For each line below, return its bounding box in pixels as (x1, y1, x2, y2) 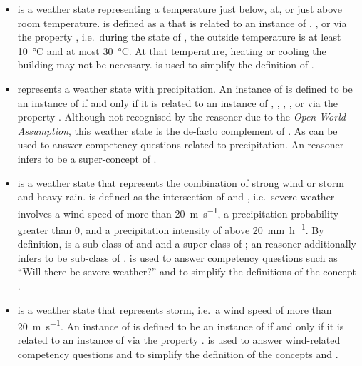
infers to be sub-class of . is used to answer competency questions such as (17, 250, 338, 265)
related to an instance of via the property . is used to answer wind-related (17, 332, 341, 347)
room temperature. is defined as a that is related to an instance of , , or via (17, 15, 347, 30)
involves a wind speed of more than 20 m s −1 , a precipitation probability (17, 203, 339, 220)
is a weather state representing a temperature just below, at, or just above (17, 1, 342, 16)
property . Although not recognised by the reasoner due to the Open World (17, 109, 346, 124)
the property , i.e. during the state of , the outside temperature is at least (17, 29, 341, 44)
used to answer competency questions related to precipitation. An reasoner (17, 137, 344, 152)
